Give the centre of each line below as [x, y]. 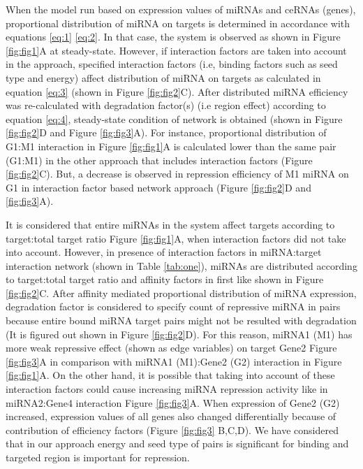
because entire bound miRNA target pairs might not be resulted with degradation [181, 320]
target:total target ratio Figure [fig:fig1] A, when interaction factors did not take [176, 238]
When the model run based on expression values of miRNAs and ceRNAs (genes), [181, 9]
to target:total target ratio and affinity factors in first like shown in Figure [165, 279]
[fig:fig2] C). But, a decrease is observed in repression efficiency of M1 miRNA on [177, 174]
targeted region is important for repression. [98, 457]
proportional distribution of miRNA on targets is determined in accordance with [178, 23]
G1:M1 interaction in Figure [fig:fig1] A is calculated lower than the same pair [171, 146]
